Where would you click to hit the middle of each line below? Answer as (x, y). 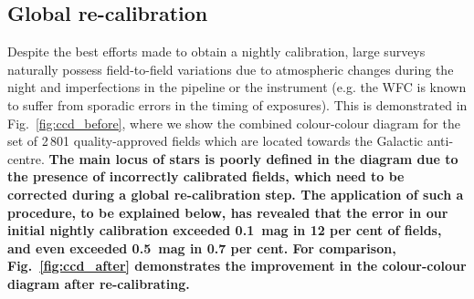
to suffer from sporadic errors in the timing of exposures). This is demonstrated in (237, 104)
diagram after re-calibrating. (99, 283)
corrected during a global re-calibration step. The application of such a (236, 194)
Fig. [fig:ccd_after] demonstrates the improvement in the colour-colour (237, 266)
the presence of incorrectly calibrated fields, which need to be (206, 176)
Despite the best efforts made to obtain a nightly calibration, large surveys (216, 52)
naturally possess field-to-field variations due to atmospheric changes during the (231, 69)
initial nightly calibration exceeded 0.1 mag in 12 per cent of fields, (225, 230)
